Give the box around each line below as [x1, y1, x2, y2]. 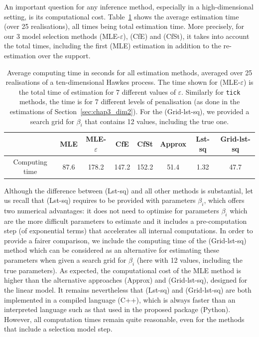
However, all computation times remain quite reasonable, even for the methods [4, 314, 245, 324]
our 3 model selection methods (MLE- [4, 30, 120, 41]
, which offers [204, 195, 245, 205]
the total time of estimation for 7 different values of [18, 86, 176, 97]
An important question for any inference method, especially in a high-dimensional [4, 1, 254, 11]
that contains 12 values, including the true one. [85, 116, 229, 126]
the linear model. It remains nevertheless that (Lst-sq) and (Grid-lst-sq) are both [4, 285, 252, 295]
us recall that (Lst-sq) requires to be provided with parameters [4, 195, 196, 205]
